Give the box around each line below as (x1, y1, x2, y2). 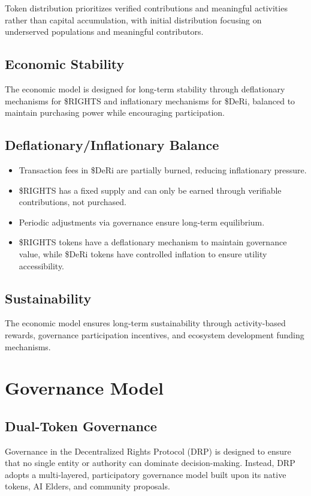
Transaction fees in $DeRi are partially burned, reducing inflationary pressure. (19, 163, 307, 176)
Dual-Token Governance (5, 416, 157, 435)
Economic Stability (5, 55, 125, 73)
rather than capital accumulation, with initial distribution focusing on (5, 13, 262, 26)
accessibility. (19, 259, 65, 272)
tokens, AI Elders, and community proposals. (5, 480, 170, 492)
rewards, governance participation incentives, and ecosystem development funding (5, 328, 304, 341)
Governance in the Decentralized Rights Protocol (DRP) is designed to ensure (5, 444, 291, 457)
